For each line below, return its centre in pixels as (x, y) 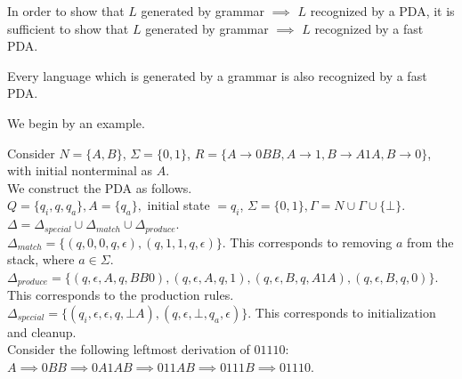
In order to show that (66, 11)
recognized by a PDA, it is (382, 11)
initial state (178, 205)
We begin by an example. (76, 122)
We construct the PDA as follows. (100, 187)
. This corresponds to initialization (342, 312)
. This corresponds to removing (307, 242)
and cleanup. (42, 331)
